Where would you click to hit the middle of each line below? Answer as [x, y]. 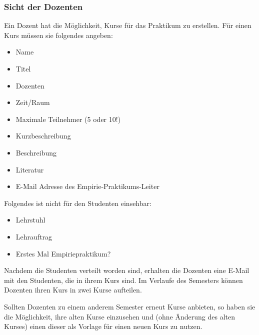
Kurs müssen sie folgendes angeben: [58, 35]
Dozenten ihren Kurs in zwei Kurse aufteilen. [73, 290]
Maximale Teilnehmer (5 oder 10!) [68, 119]
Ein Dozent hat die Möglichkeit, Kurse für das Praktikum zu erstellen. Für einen [128, 25]
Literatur [30, 169]
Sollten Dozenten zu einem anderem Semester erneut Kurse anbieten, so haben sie [130, 306]
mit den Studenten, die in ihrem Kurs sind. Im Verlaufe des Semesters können [123, 280]
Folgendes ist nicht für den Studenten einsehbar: [78, 203]
